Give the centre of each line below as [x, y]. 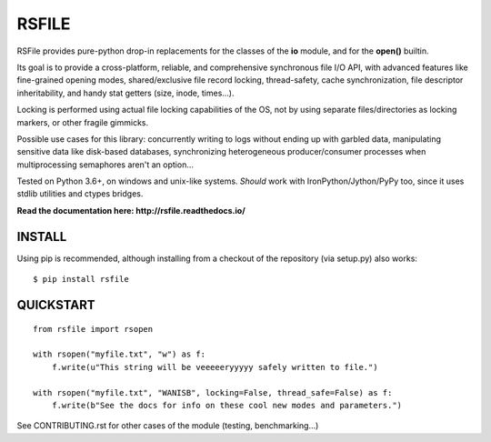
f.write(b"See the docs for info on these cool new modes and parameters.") [227, 405]
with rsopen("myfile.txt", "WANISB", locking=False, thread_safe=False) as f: [213, 392]
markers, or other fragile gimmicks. [83, 122]
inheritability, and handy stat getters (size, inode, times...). [126, 93]
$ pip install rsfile [81, 279]
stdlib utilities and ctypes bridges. [80, 194]
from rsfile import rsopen [93, 329]
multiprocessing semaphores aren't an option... [105, 165]
